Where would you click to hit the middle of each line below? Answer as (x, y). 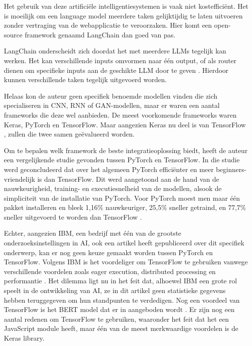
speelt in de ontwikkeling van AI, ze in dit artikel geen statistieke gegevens (115, 290)
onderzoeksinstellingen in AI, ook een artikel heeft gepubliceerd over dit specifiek (124, 243)
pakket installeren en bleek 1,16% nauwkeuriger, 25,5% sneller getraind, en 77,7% (125, 207)
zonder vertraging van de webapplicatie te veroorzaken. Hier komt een (108, 25)
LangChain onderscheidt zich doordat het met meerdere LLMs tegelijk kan (115, 51)
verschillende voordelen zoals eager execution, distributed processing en (110, 271)
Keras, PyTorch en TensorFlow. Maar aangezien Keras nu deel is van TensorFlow (125, 124)
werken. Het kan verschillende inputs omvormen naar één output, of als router (120, 60)
